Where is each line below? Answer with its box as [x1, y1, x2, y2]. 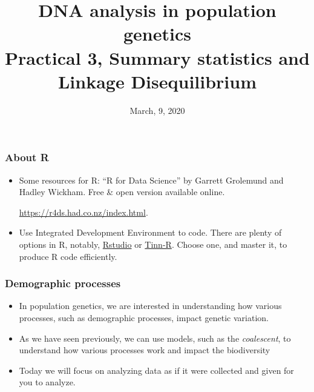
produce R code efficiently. [19, 250, 117, 262]
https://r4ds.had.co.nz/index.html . [19, 205, 148, 218]
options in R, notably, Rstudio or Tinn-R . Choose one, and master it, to [19, 238, 287, 250]
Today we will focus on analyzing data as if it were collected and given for [19, 364, 294, 376]
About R [5, 150, 49, 165]
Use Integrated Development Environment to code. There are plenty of [19, 226, 282, 239]
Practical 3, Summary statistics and [5, 45, 310, 70]
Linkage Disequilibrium [57, 68, 257, 93]
